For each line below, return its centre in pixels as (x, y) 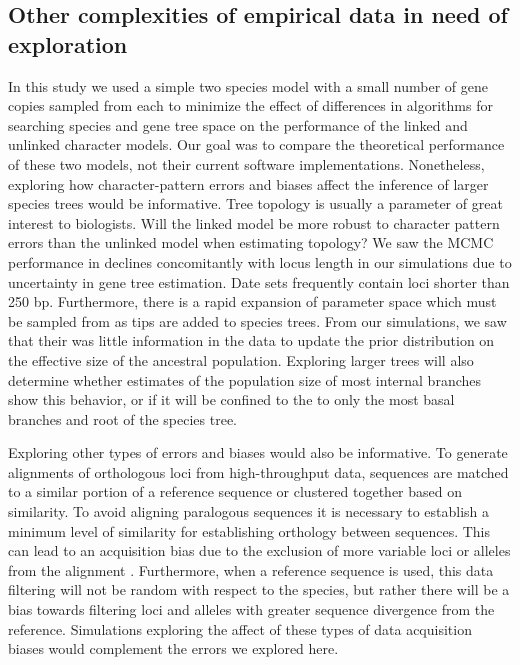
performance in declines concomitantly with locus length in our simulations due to (260, 261)
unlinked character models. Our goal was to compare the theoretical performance (256, 144)
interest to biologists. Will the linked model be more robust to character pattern (254, 222)
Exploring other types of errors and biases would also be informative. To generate (258, 452)
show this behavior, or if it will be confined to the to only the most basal (231, 399)
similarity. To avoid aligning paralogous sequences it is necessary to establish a (249, 511)
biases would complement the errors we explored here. (173, 648)
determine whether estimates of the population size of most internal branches (245, 379)
